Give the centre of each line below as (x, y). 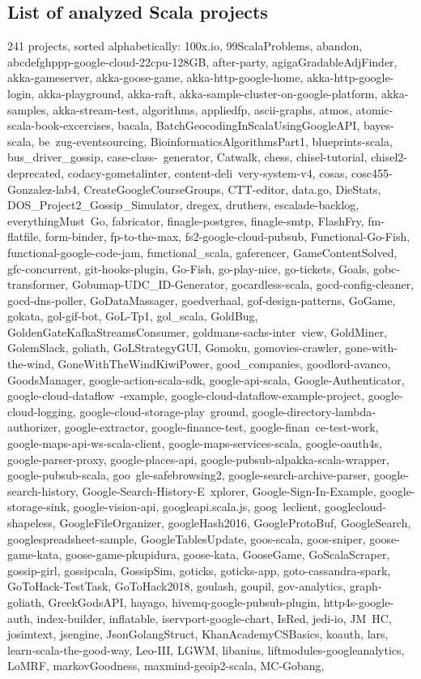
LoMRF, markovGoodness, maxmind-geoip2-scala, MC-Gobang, (166, 666)
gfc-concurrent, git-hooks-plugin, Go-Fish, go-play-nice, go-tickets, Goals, (189, 268)
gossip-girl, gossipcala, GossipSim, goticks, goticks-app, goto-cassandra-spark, (199, 570)
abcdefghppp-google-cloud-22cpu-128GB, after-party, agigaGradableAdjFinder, (202, 61)
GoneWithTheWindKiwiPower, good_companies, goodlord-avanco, (224, 364)
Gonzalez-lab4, (44, 189)
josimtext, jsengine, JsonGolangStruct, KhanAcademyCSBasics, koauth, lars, (198, 634)
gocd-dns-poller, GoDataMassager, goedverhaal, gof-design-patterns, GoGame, (202, 300)
